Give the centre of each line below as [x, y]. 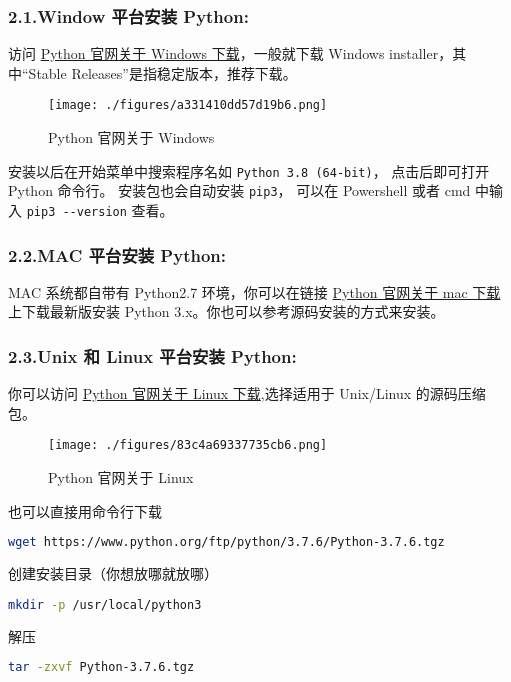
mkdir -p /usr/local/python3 [105, 604]
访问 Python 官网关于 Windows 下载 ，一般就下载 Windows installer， [230, 53]
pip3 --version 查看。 [100, 209]
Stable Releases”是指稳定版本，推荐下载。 [162, 72]
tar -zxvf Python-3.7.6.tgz [101, 667]
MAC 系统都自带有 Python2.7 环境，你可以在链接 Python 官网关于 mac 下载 [254, 291]
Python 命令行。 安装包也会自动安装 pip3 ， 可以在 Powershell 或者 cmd [239, 190]
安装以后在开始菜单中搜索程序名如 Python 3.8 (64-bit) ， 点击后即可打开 [249, 170]
